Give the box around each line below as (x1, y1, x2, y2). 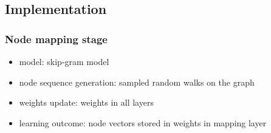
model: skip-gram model (19, 55, 109, 67)
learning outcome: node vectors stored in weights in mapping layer (19, 116, 267, 129)
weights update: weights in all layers (19, 96, 154, 109)
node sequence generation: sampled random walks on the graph (19, 75, 255, 88)
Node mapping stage (5, 31, 108, 46)
